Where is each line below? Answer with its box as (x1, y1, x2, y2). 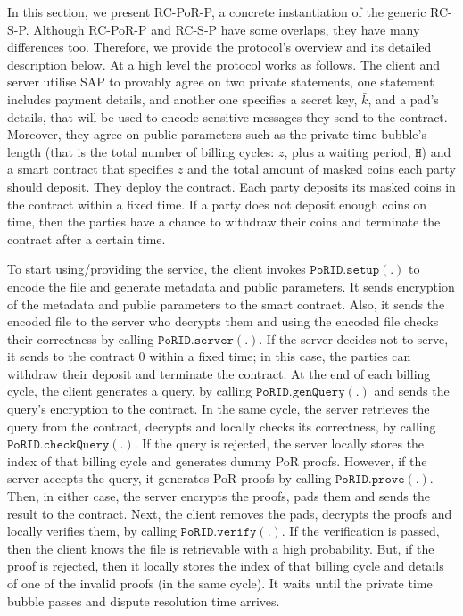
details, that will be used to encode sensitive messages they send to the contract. (7, 107, 448, 126)
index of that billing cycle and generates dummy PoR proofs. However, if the (7, 451, 427, 470)
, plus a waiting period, (284, 142, 411, 160)
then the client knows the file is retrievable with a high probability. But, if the (7, 538, 434, 557)
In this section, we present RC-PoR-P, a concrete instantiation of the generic (7, 3, 426, 21)
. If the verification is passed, (281, 522, 440, 540)
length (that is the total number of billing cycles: (7, 142, 275, 160)
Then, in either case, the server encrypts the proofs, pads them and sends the (7, 487, 430, 505)
